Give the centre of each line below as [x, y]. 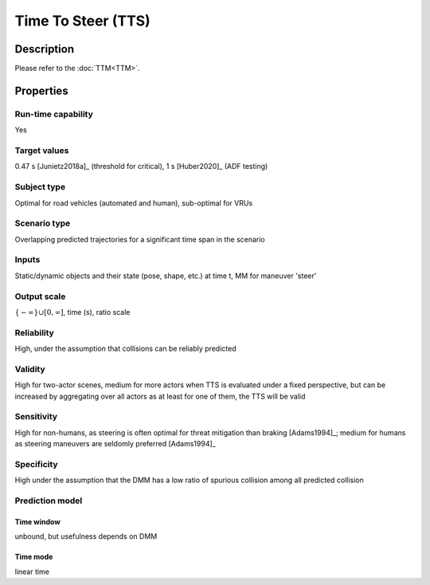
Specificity [37, 464]
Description [45, 49]
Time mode [34, 557]
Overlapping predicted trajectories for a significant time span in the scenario [140, 239]
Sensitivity [36, 417]
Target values [42, 150]
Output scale [40, 296]
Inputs [27, 260]
